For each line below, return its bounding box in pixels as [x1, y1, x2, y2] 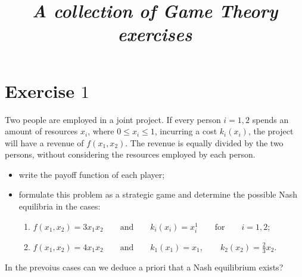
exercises [117, 21, 192, 47]
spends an [252, 113, 289, 125]
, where [88, 125, 114, 137]
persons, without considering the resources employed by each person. [5, 148, 256, 161]
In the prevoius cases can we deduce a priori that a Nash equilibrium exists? [5, 260, 284, 273]
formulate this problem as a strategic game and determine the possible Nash [18, 188, 298, 201]
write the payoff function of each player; [18, 168, 165, 180]
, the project [248, 125, 294, 137]
